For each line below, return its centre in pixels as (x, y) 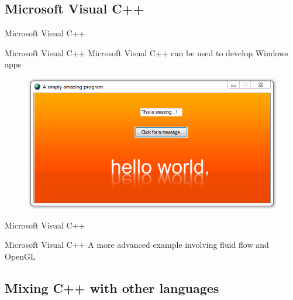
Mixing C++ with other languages (112, 287)
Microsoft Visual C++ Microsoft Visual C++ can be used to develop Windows (146, 52)
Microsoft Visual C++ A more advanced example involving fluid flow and (137, 245)
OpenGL (20, 256)
